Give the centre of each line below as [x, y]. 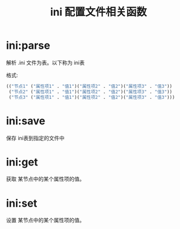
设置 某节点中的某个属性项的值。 [45, 220]
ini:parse [28, 46]
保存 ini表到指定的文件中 [35, 138]
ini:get [22, 162]
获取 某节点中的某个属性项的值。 [45, 179]
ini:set [22, 203]
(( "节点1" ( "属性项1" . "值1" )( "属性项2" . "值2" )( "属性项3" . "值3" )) [89, 86]
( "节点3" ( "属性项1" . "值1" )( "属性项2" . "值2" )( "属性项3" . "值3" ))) [92, 97]
